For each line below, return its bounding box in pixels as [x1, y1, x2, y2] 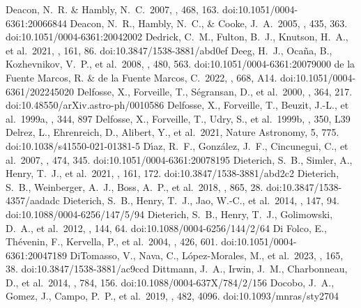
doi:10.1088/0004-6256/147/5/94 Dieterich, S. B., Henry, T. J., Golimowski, [6, 206, 333, 221]
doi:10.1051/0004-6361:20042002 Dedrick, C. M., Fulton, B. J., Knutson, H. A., [6, 29, 348, 44]
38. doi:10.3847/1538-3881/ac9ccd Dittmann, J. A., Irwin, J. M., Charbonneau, [6, 261, 348, 276]
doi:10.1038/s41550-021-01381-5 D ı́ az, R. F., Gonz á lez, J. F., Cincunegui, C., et [6, 138, 348, 153]
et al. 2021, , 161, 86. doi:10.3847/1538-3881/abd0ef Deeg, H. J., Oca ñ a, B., [6, 43, 332, 57]
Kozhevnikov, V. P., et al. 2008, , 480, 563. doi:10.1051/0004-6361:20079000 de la [6, 56, 355, 71]
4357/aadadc [6, 193, 60, 208]
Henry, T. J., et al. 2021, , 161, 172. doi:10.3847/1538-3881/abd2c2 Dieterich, [6, 166, 339, 180]
